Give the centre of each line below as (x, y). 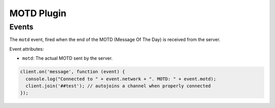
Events (21, 27)
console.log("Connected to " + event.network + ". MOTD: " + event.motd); (121, 79)
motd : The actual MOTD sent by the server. (67, 58)
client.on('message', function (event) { (73, 72)
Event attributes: (27, 49)
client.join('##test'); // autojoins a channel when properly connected (118, 86)
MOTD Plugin (38, 13)
